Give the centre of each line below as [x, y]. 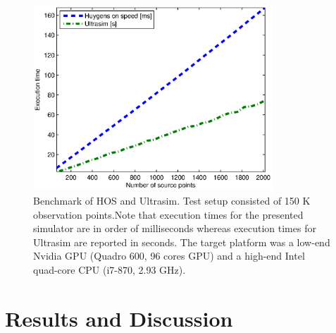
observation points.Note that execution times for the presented [168, 214]
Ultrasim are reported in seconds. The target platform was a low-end [182, 242]
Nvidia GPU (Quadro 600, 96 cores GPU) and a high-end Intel [169, 256]
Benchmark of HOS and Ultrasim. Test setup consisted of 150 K [172, 200]
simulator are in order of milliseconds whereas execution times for [175, 228]
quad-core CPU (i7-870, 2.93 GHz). [110, 269]
